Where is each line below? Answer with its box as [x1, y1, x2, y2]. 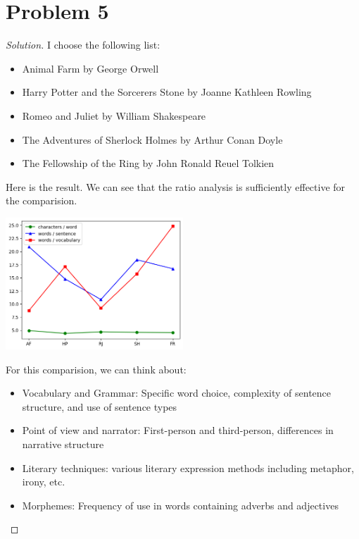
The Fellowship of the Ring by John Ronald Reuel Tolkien [22, 156, 275, 171]
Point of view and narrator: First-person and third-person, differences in [22, 423, 334, 438]
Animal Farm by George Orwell [22, 61, 159, 75]
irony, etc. [22, 474, 65, 489]
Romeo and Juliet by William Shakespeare [22, 108, 206, 123]
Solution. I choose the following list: [6, 37, 160, 52]
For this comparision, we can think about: [6, 361, 187, 376]
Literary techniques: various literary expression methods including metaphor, [22, 460, 354, 475]
